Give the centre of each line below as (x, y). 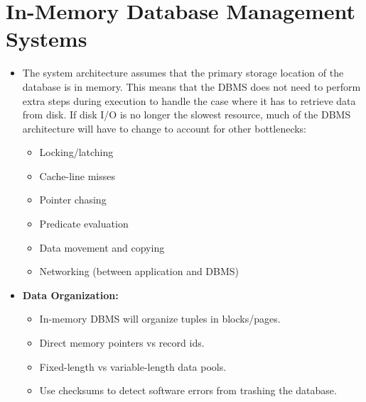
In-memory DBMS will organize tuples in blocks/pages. (160, 319)
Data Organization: (70, 295)
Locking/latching (76, 152)
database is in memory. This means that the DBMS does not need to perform (192, 86)
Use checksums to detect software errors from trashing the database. (188, 390)
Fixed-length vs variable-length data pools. (133, 366)
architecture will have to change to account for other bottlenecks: (165, 128)
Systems (47, 39)
